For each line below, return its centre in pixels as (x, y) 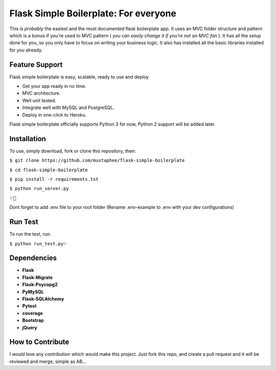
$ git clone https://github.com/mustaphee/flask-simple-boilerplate (97, 160)
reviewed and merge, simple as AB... (48, 361)
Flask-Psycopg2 (40, 285)
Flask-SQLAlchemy (43, 298)
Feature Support (36, 65)
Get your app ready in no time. (54, 86)
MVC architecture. (41, 93)
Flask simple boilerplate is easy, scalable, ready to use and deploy (79, 77)
